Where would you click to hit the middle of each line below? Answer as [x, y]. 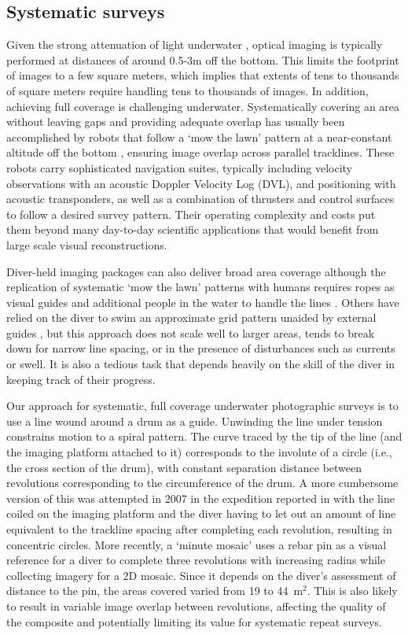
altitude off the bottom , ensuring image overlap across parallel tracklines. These [200, 152]
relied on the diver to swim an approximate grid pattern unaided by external [191, 317]
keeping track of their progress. [81, 379]
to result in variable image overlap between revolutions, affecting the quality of [196, 605]
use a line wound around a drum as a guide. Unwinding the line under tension [195, 421]
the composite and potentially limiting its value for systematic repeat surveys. [194, 621]
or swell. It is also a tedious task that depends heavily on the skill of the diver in [201, 364]
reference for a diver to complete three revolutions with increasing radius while [196, 560]
